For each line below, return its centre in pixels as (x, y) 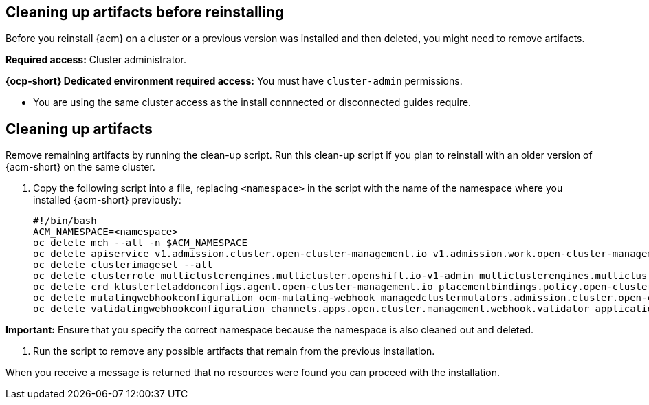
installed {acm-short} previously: (107, 200)
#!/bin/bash (65, 221)
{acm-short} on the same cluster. (80, 167)
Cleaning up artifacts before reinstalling (145, 12)
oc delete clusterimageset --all (123, 265)
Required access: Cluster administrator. (96, 60)
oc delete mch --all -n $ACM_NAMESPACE (140, 243)
